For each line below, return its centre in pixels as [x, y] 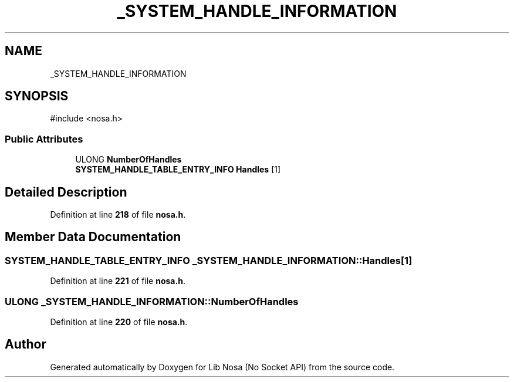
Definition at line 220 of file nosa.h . [119, 322]
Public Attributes [44, 139]
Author [26, 344]
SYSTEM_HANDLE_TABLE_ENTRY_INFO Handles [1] [178, 170]
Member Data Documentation [93, 237]
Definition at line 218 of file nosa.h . [118, 215]
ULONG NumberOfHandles [128, 160]
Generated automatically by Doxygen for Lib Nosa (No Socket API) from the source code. [222, 367]
